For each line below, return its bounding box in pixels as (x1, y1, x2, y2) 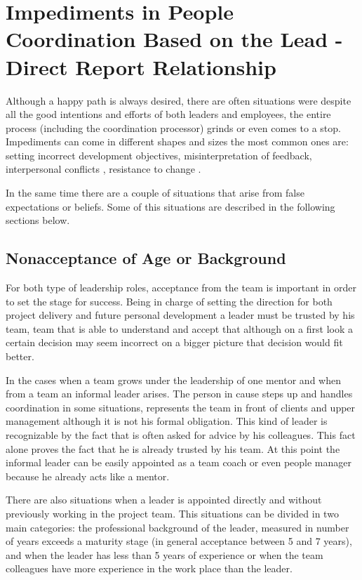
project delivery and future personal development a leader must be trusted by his (6, 308, 355, 322)
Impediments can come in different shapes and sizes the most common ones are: (6, 134, 349, 149)
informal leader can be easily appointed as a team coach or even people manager (6, 455, 351, 470)
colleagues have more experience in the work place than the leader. (6, 561, 293, 576)
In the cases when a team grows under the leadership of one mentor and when (6, 372, 341, 387)
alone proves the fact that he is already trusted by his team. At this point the (6, 441, 340, 456)
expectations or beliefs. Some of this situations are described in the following (6, 199, 335, 213)
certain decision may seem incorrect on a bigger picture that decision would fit (6, 335, 343, 350)
